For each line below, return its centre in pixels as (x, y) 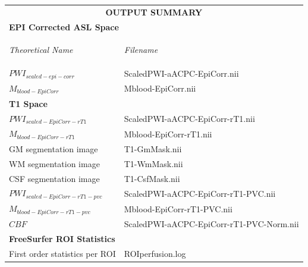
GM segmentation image (54, 148)
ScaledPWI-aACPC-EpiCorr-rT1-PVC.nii (200, 193)
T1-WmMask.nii (153, 163)
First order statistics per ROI (62, 253)
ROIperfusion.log (155, 253)
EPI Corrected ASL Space (64, 26)
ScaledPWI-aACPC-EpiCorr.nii (181, 73)
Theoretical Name (41, 50)
